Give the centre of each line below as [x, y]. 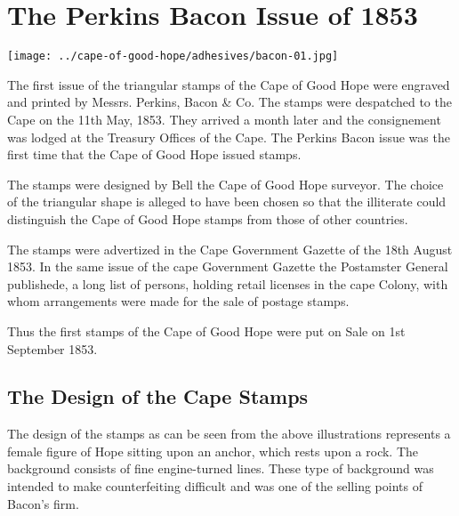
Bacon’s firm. [43, 503]
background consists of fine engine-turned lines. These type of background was [221, 468]
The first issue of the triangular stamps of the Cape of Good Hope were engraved [229, 84]
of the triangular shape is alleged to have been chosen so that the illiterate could [227, 202]
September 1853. [52, 348]
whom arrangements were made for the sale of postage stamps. [178, 301]
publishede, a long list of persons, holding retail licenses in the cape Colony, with [228, 283]
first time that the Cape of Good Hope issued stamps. [154, 154]
